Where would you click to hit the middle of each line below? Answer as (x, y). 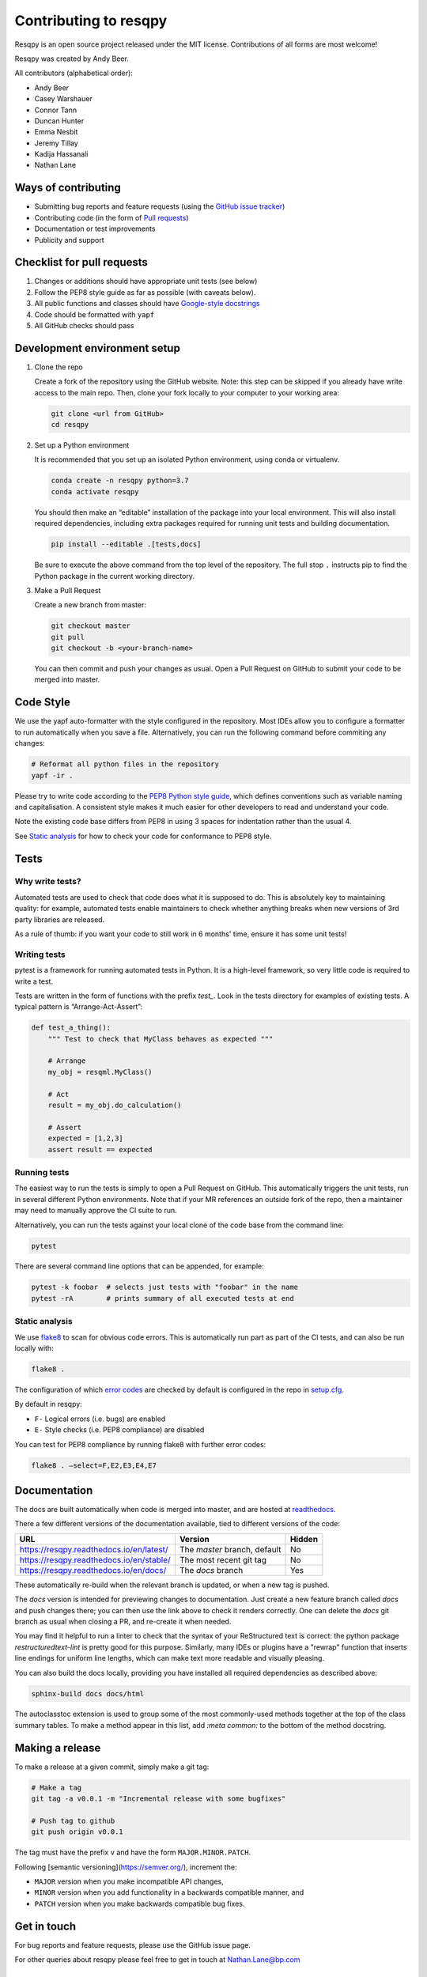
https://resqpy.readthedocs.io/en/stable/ (95, 1559)
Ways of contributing (68, 188)
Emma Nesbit (56, 132)
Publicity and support (69, 240)
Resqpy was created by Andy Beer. (72, 59)
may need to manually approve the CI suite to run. (96, 1211)
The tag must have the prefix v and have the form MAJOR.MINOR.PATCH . (133, 1852)
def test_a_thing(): (71, 1028)
